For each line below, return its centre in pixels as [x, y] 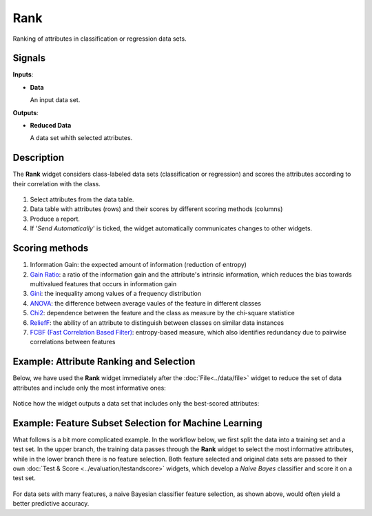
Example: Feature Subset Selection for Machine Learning [138, 423]
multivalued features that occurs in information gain [103, 284]
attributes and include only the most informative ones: [90, 388]
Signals [29, 58]
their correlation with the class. [57, 183]
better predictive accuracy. [51, 504]
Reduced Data [51, 126]
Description [39, 158]
